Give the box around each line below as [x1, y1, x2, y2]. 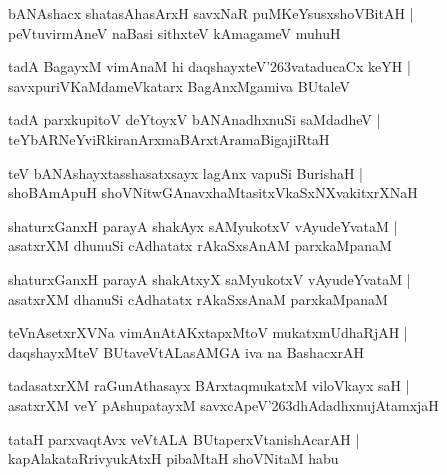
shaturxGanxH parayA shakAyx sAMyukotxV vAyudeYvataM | [8, 215, 398, 236]
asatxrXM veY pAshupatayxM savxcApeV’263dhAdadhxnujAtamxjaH [8, 394, 439, 415]
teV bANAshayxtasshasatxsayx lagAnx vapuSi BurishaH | [8, 162, 363, 183]
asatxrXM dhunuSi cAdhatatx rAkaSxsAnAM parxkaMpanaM [8, 235, 392, 256]
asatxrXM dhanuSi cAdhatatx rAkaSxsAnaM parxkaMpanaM [8, 288, 388, 309]
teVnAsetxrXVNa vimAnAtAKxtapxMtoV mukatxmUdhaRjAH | [8, 322, 408, 343]
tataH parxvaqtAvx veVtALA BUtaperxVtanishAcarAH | [8, 428, 360, 449]
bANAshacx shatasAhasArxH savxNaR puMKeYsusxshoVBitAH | [8, 3, 414, 23]
